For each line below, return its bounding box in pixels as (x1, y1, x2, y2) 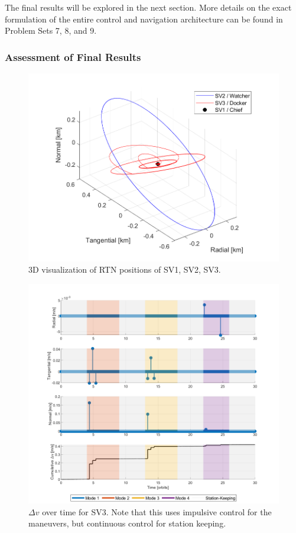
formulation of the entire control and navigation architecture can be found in (5, 12, 283, 25)
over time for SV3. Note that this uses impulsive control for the (42, 505, 272, 518)
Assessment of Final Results (5, 49, 141, 64)
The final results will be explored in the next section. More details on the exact (5, 1, 292, 13)
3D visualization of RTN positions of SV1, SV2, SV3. (28, 263, 221, 276)
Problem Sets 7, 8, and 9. (5, 24, 97, 37)
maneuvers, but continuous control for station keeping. (28, 517, 226, 529)
